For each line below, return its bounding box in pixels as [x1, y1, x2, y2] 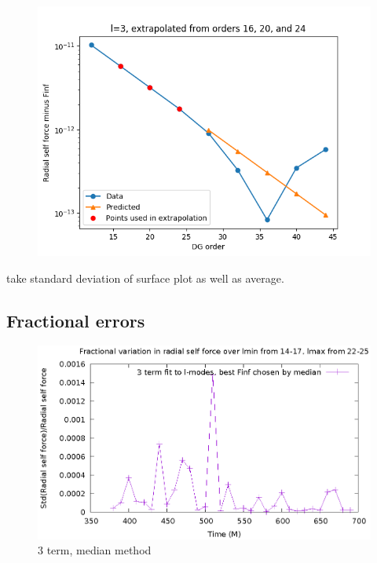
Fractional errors [6, 308, 145, 332]
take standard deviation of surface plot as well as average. [6, 269, 284, 286]
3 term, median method [38, 542, 152, 558]
